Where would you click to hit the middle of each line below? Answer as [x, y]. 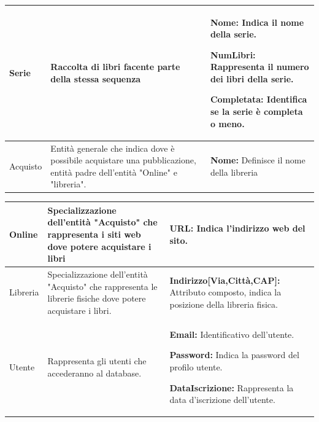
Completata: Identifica [259, 99]
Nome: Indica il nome [257, 22]
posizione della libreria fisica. [224, 304]
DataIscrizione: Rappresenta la [232, 387]
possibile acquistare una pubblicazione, [123, 160]
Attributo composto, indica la [225, 292]
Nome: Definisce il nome [258, 160]
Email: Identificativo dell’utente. [232, 334]
